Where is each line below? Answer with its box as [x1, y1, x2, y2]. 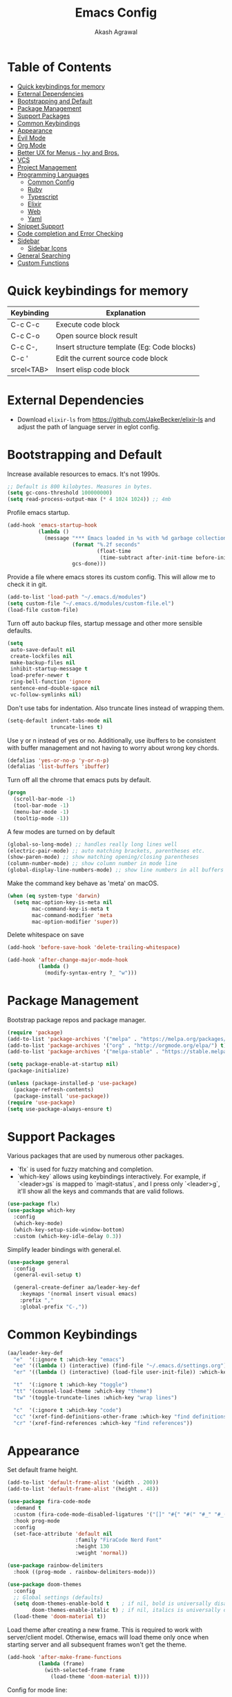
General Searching [17, 251, 71, 260]
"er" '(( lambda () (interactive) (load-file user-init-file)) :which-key [13, 1369, 230, 1376]
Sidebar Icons [27, 244, 68, 252]
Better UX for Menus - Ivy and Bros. [17, 148, 119, 156]
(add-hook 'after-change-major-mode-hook [7, 956, 128, 963]
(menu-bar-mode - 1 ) [13, 808, 70, 815]
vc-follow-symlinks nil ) [10, 691, 81, 698]
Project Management [17, 163, 77, 171]
